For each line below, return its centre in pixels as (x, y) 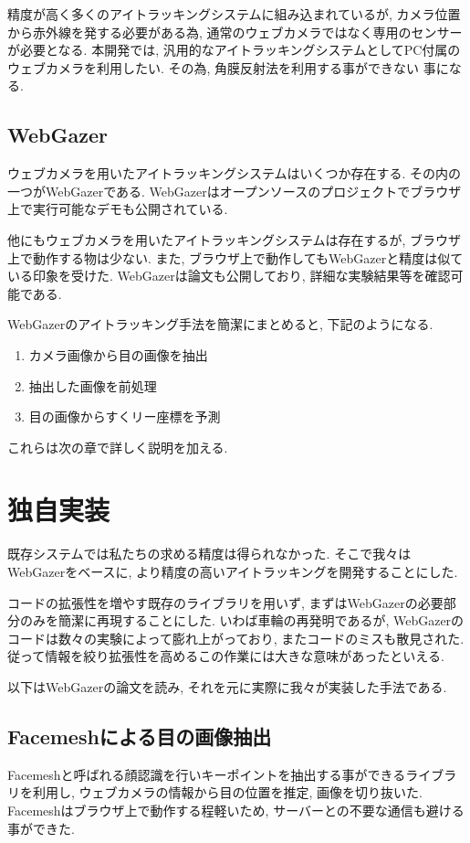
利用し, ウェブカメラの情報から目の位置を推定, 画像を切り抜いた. (227, 792)
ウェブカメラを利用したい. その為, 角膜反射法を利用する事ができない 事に (228, 67)
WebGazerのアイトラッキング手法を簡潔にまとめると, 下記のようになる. (220, 324)
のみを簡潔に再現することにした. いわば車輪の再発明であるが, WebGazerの (242, 620)
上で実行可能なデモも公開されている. (118, 209)
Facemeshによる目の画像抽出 (140, 736)
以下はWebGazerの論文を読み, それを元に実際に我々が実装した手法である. (227, 686)
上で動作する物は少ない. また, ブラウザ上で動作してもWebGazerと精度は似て (235, 257)
